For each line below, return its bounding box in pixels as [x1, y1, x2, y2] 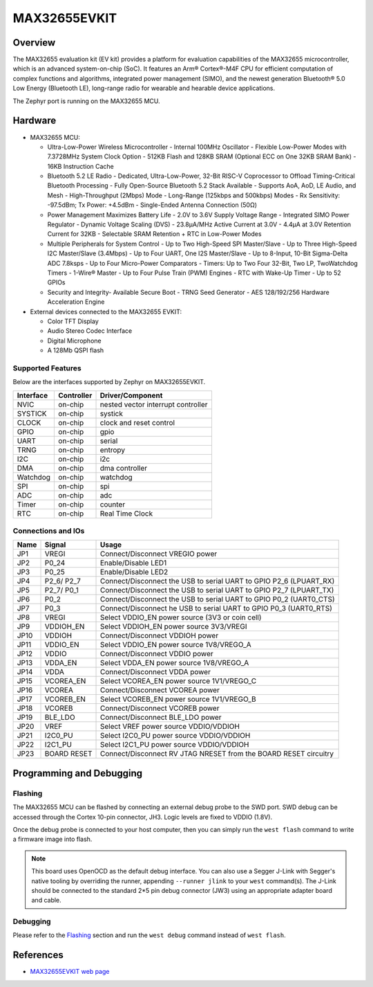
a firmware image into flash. [12, 835, 93, 844]
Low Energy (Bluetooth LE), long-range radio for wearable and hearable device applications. [12, 84, 276, 93]
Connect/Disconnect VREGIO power [99, 549, 218, 559]
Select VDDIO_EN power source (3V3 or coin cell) [99, 613, 262, 622]
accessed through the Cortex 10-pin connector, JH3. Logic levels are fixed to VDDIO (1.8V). [12, 813, 273, 821]
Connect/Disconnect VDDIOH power [99, 631, 219, 640]
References [12, 949, 64, 961]
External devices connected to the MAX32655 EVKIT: [30, 307, 182, 316]
